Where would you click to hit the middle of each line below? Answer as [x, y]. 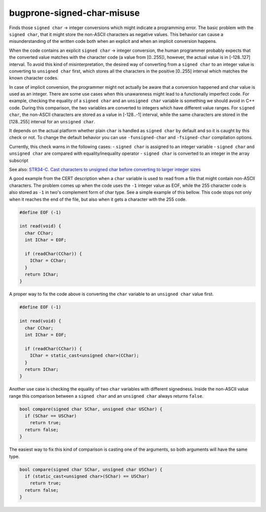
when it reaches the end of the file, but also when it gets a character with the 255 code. [98, 199]
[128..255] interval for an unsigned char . [52, 121]
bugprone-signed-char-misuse [74, 13]
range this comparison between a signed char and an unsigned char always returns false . [106, 396]
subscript [19, 160]
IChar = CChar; [48, 261]
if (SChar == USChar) [51, 416]
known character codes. [34, 78]
